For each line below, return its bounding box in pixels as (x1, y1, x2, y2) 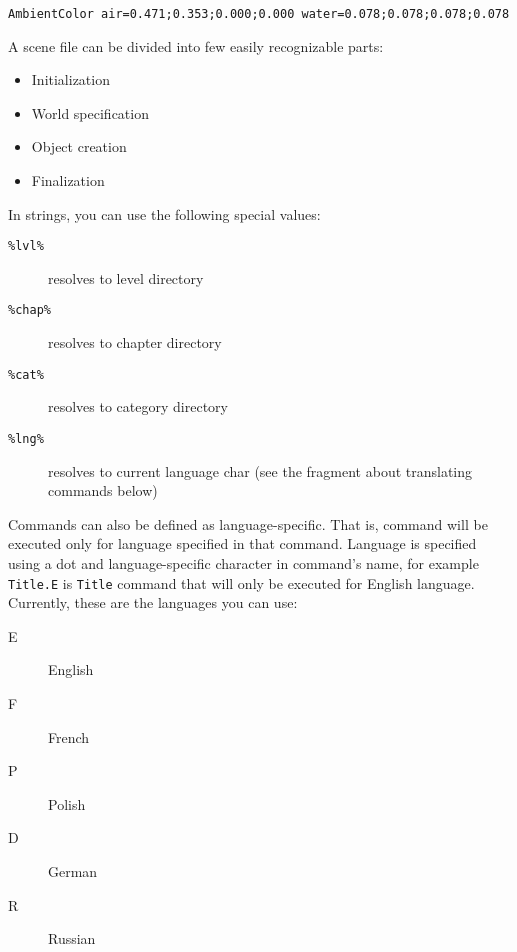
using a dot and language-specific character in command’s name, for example (8, 553, 479, 573)
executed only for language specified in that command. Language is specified (8, 533, 477, 554)
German (48, 861, 98, 881)
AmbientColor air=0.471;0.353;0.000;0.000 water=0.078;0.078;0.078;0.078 (8, 7, 510, 21)
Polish (48, 793, 86, 814)
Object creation (31, 136, 127, 157)
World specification (31, 102, 149, 123)
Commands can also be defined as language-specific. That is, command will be (8, 513, 488, 534)
